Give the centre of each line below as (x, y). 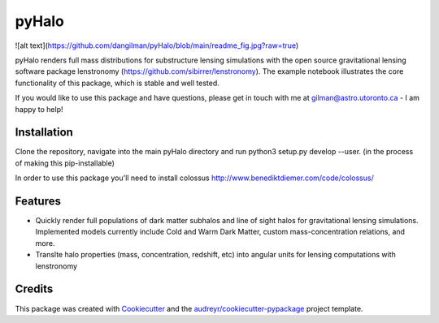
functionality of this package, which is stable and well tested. (117, 83)
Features (38, 201)
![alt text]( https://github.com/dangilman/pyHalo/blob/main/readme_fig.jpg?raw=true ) (157, 45)
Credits (34, 289)
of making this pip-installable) (65, 163)
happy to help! (39, 109)
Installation (44, 133)
